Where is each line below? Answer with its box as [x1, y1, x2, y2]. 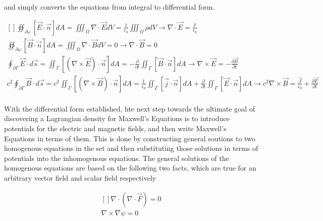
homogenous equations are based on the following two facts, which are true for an [4, 162, 256, 173]
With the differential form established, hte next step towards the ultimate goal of [4, 103, 255, 114]
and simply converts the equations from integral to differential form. [4, 2, 215, 12]
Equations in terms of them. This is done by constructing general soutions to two [4, 133, 255, 143]
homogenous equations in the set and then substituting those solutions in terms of [4, 143, 258, 153]
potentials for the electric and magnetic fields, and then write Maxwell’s [4, 123, 227, 133]
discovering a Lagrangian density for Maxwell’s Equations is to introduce [4, 113, 230, 124]
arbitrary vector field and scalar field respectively [4, 172, 156, 183]
